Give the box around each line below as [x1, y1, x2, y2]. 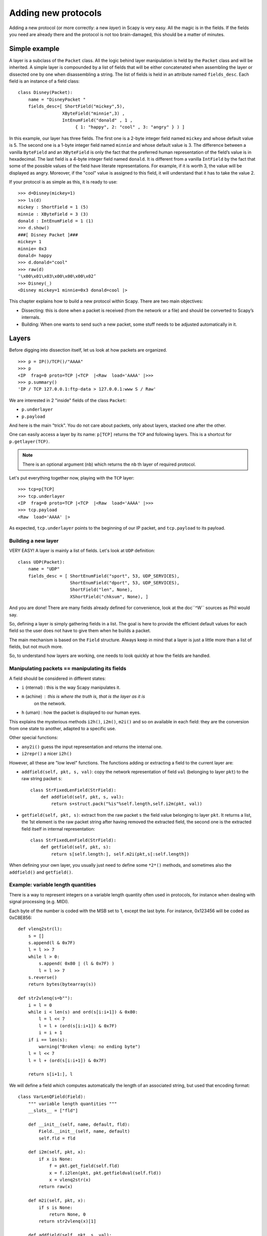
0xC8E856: [9, 915, 32, 921]
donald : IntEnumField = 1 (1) [18, 218, 94, 224]
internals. [21, 314, 41, 320]
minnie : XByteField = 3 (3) [18, 211, 89, 217]
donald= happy [18, 253, 52, 258]
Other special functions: [9, 735, 58, 741]
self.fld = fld [39, 1135, 76, 1141]
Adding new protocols [9, 7, 102, 18]
